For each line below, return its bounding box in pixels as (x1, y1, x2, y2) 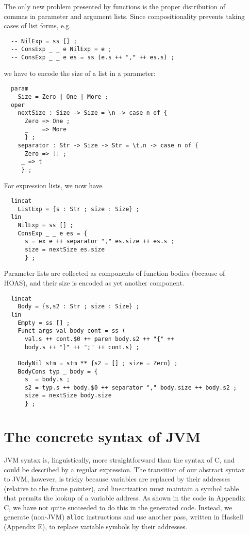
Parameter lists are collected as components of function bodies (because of (4, 268, 225, 278)
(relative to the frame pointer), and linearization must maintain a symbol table (4, 483, 239, 493)
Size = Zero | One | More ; (17, 93, 108, 100)
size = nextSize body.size (24, 392, 112, 399)
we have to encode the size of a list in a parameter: (4, 68, 156, 78)
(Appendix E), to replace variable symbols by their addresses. (4, 521, 187, 532)
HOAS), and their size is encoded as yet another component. (4, 278, 184, 287)
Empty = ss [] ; (17, 319, 70, 326)
